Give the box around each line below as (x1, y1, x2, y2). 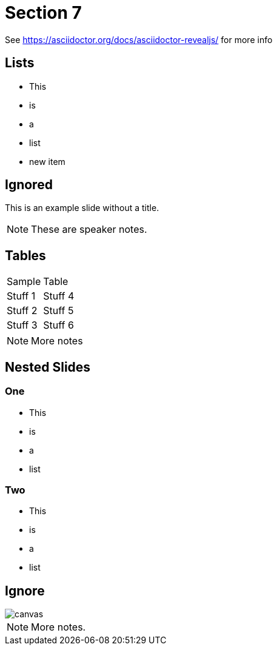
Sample (7, 275, 41, 288)
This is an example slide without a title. (5, 203, 159, 213)
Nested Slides (5, 359, 91, 375)
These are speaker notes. (31, 223, 147, 236)
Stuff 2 (7, 304, 38, 317)
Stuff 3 (7, 319, 38, 332)
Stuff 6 (43, 319, 74, 332)
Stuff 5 (43, 304, 74, 317)
